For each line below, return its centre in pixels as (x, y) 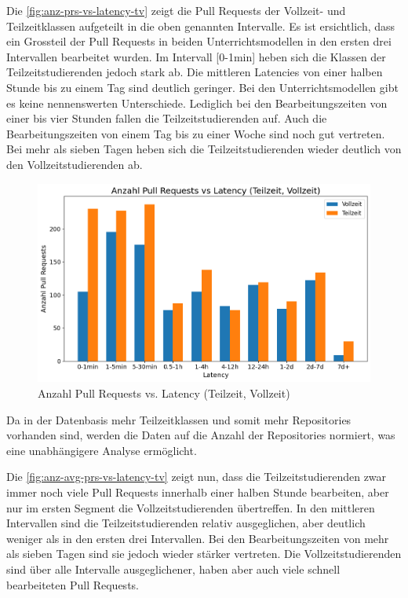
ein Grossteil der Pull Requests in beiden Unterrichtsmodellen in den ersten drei (199, 41)
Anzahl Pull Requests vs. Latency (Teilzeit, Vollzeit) (164, 393)
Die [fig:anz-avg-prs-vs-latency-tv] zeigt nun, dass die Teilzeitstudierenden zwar (197, 477)
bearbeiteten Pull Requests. (73, 584)
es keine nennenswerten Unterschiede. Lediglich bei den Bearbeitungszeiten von (197, 103)
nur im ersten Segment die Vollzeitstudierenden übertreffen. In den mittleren (191, 507)
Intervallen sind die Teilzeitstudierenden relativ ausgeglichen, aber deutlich (186, 523)
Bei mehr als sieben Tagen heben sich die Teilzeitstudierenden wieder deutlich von (204, 149)
